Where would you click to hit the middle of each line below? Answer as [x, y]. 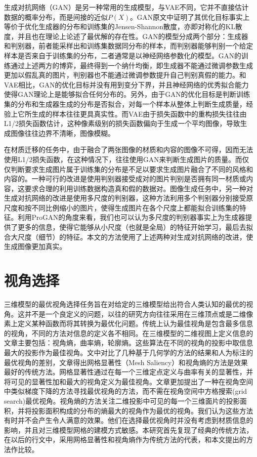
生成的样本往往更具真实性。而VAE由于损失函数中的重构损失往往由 [139, 113]
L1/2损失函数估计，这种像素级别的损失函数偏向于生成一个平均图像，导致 [122, 123]
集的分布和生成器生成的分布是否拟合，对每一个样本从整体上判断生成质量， [125, 104]
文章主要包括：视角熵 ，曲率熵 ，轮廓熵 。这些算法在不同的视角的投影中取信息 [128, 343]
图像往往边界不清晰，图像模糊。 [63, 133]
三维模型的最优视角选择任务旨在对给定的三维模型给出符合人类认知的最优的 [125, 304]
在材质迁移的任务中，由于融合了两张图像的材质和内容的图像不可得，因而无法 [128, 149]
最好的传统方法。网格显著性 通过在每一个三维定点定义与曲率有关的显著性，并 [128, 372]
